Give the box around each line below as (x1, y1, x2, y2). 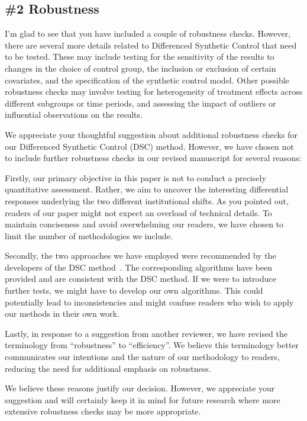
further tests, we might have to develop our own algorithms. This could (5, 284, 263, 297)
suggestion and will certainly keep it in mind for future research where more (5, 393, 280, 406)
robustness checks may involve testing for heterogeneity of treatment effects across (5, 85, 303, 98)
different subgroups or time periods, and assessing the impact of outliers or (5, 97, 276, 109)
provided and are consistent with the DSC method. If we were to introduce (5, 272, 276, 285)
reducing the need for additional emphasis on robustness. (5, 362, 211, 374)
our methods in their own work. (5, 307, 119, 320)
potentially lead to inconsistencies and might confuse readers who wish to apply (5, 295, 294, 308)
